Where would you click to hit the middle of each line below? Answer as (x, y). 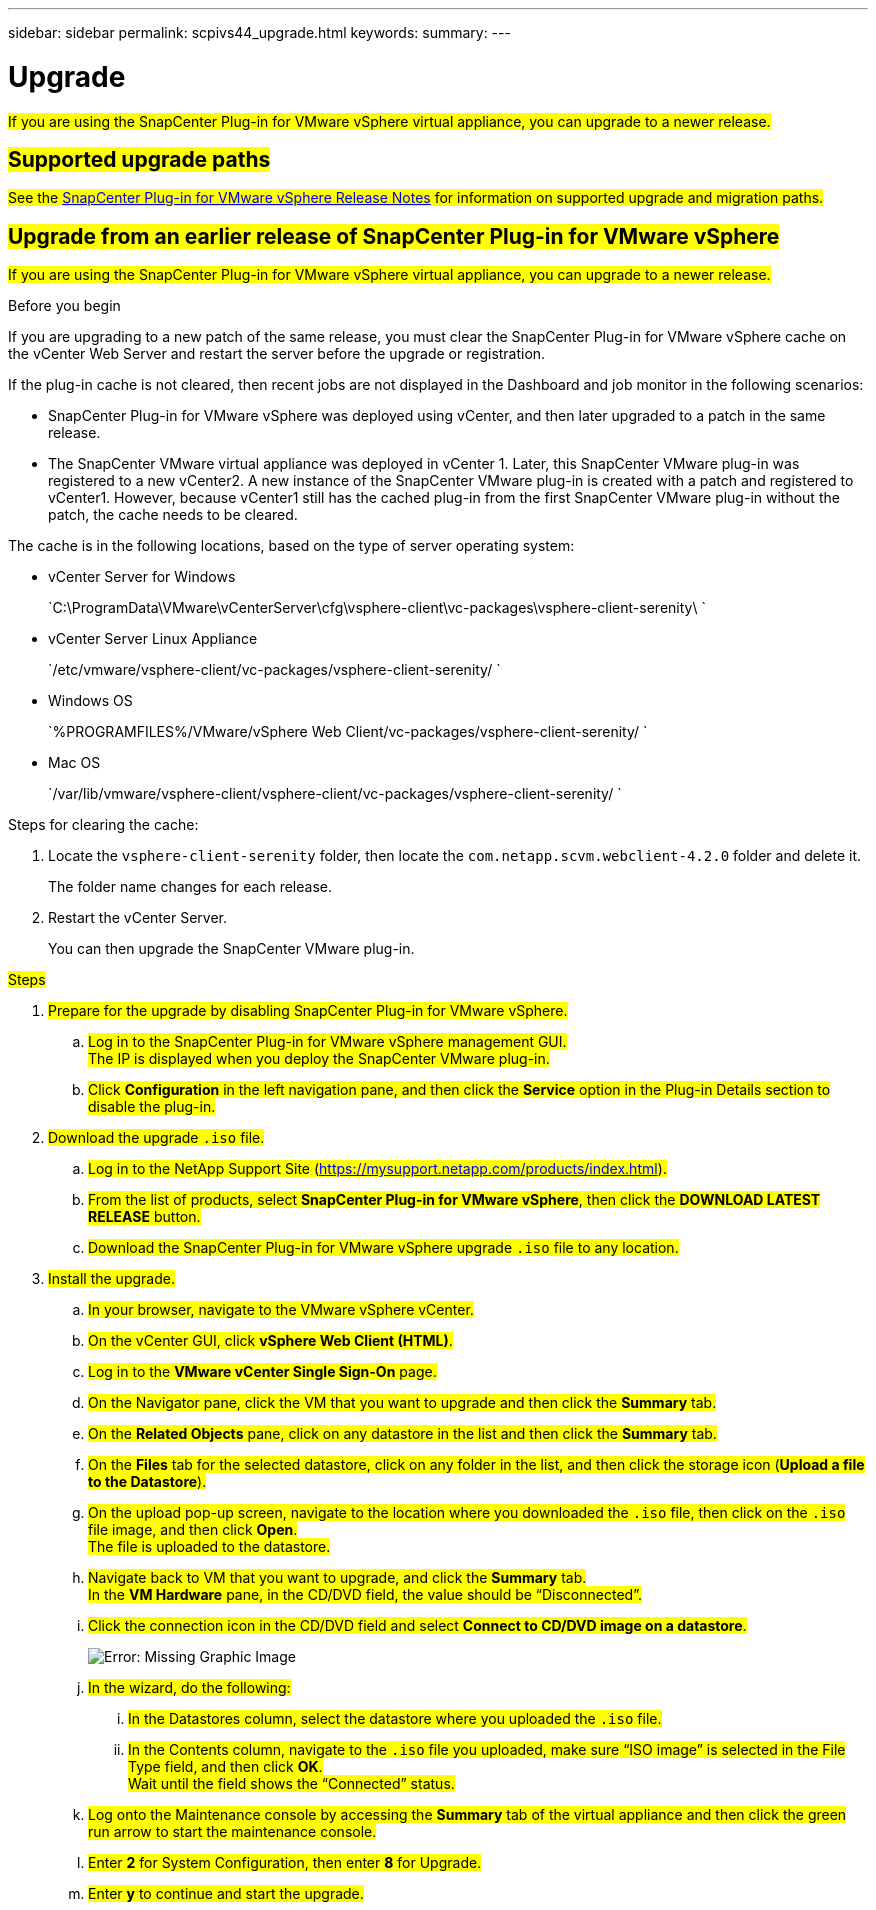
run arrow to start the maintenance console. (232, 1832)
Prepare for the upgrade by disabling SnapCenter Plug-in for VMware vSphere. (308, 1011)
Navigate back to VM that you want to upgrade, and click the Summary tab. (337, 1578)
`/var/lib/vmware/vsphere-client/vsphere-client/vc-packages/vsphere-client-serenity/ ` (335, 794)
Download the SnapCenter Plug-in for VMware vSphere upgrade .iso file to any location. (383, 1248)
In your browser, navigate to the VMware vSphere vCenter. (281, 1310)
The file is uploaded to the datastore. (209, 1547)
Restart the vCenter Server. (137, 918)
